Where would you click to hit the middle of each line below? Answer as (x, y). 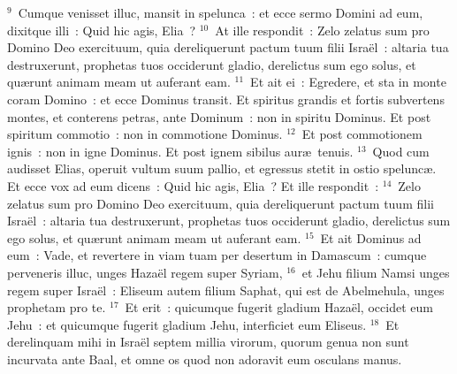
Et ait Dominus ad (371, 237)
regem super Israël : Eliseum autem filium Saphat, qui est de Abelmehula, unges (226, 290)
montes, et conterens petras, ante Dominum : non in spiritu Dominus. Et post (219, 116)
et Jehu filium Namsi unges (376, 272)
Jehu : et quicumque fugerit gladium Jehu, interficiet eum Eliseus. (187, 324)
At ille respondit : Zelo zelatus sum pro (322, 30)
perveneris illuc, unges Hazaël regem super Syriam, (145, 272)
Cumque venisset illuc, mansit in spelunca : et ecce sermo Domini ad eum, (221, 12)
